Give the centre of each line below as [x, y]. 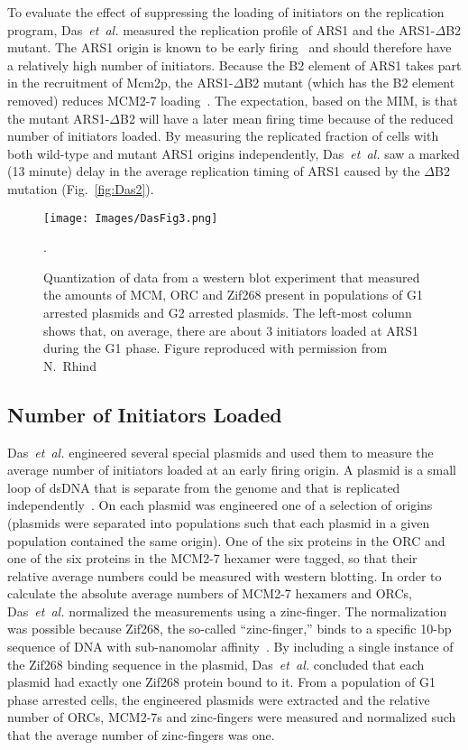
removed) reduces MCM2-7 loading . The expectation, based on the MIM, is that [233, 100]
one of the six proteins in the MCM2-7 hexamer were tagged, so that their [212, 558]
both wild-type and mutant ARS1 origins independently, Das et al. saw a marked [234, 153]
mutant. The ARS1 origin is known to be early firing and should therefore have [229, 47]
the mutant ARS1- [59, 118]
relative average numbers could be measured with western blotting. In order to [225, 575]
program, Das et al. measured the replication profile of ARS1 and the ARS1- [221, 29]
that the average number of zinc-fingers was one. [141, 735]
